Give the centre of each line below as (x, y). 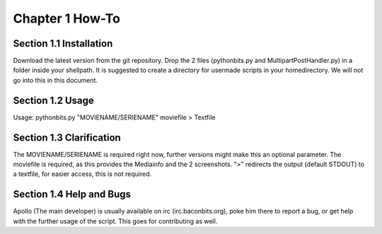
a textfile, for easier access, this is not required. (82, 174)
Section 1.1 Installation (63, 43)
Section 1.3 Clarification (67, 138)
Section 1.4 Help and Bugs (72, 194)
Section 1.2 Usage (54, 100)
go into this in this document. (56, 80)
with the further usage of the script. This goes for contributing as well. (115, 221)
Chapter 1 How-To (66, 18)
